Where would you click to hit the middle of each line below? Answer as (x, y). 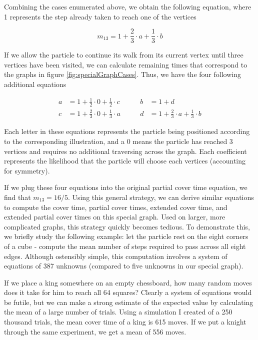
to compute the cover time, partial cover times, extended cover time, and (116, 207)
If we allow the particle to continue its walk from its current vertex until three (124, 55)
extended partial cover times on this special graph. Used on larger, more (115, 217)
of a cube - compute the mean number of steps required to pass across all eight (125, 246)
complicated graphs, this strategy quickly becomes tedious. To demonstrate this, (127, 226)
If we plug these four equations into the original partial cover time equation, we (126, 187)
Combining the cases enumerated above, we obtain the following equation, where (128, 6)
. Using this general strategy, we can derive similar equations (161, 197)
